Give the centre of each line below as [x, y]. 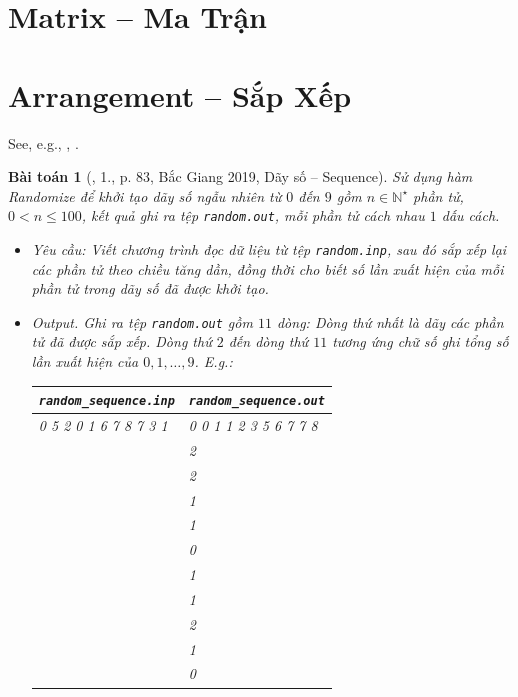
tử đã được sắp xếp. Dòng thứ [121, 341]
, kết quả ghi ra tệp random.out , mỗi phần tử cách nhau [253, 215]
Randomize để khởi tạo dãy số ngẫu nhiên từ [145, 195]
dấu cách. [470, 215]
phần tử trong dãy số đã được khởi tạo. [150, 288]
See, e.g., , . [43, 142]
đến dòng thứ [268, 341]
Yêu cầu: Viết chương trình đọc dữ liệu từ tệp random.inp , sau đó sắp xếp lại [269, 248]
